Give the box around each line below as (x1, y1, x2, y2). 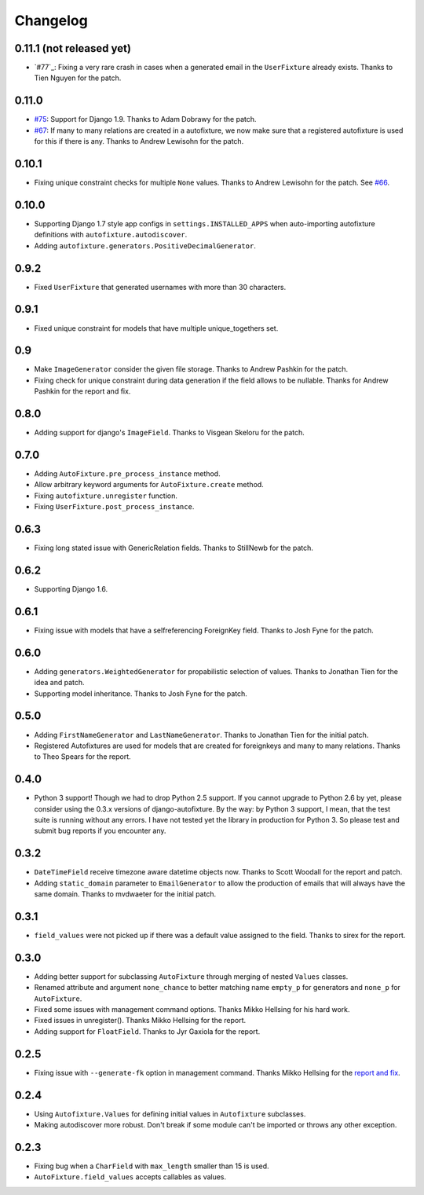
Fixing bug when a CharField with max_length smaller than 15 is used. (34, 1161, 270, 1171)
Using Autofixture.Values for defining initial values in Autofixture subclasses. (34, 1109, 306, 1119)
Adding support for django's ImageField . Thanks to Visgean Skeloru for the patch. (34, 428, 305, 438)
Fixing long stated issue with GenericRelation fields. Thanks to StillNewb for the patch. (34, 543, 314, 553)
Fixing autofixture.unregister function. (34, 491, 178, 500)
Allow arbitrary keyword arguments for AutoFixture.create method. (34, 480, 265, 489)
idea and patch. (34, 678, 86, 687)
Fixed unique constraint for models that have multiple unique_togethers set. (34, 323, 279, 333)
